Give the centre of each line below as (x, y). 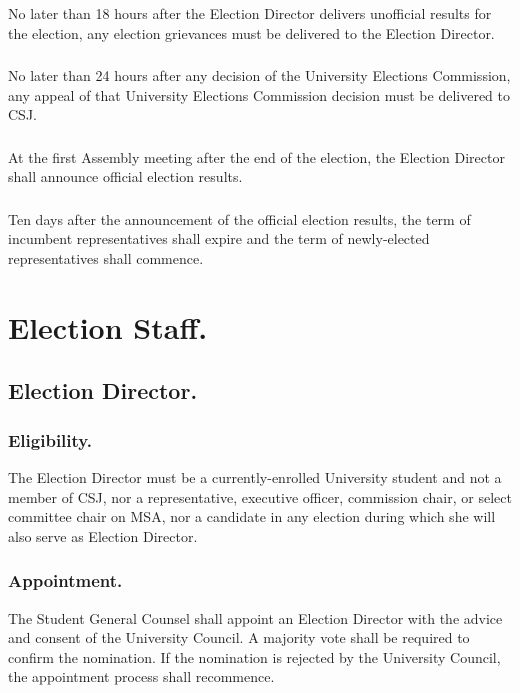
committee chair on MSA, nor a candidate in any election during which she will (252, 516)
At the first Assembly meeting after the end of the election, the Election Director (256, 156)
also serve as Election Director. (103, 535)
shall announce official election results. (125, 176)
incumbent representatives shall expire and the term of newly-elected (219, 238)
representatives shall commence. (106, 258)
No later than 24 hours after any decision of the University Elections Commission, (259, 75)
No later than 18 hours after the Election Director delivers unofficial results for (250, 12)
